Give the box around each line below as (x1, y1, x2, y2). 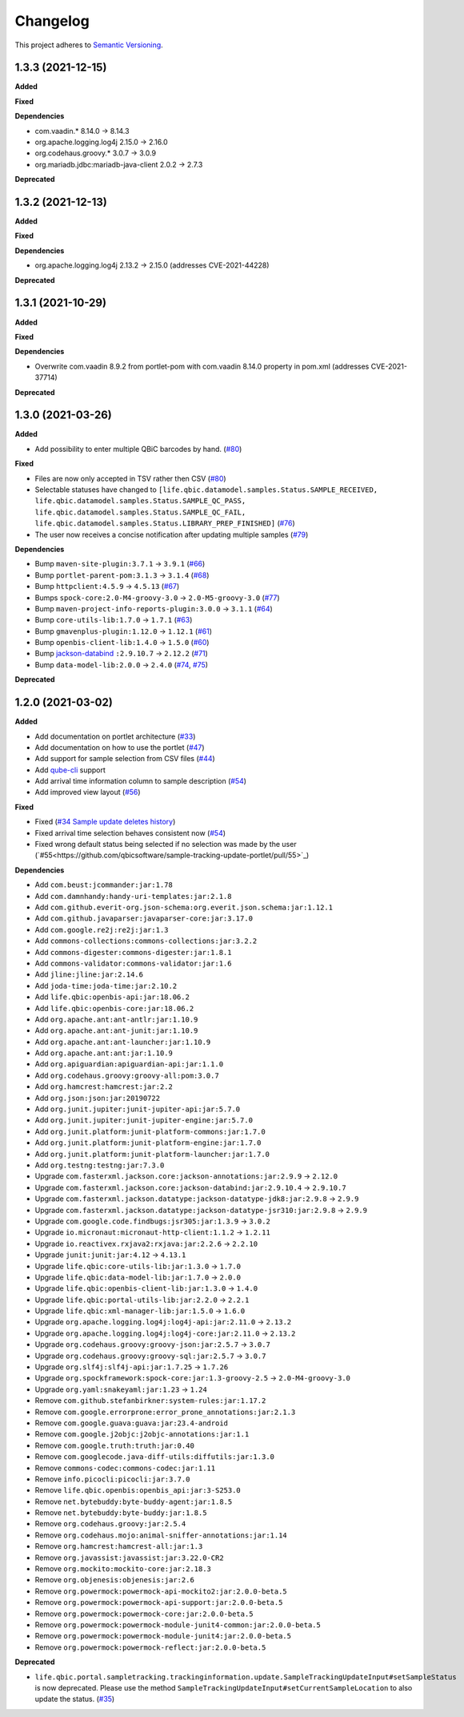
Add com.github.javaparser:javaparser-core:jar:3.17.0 (34, 913, 254, 923)
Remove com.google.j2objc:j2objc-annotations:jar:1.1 (34, 1429, 250, 1439)
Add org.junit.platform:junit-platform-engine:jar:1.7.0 (34, 1138, 262, 1147)
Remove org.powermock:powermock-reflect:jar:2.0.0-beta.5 (34, 1642, 266, 1652)
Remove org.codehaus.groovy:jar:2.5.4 (34, 1519, 186, 1529)
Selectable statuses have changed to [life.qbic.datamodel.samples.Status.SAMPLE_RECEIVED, (34, 485, 378, 494)
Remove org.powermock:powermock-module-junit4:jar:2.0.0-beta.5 (34, 1631, 292, 1641)
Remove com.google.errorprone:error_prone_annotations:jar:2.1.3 (34, 1407, 296, 1417)
